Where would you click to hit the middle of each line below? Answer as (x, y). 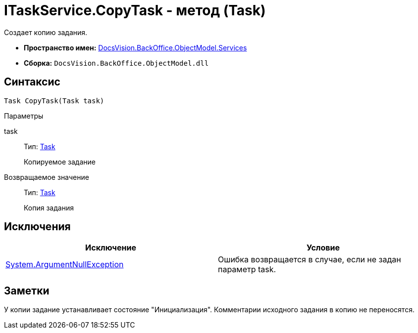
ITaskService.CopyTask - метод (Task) (135, 10)
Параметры (24, 116)
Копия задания (49, 208)
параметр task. (247, 270)
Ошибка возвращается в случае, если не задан (310, 260)
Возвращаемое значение (47, 177)
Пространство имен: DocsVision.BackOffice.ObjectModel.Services (135, 47)
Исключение (111, 248)
